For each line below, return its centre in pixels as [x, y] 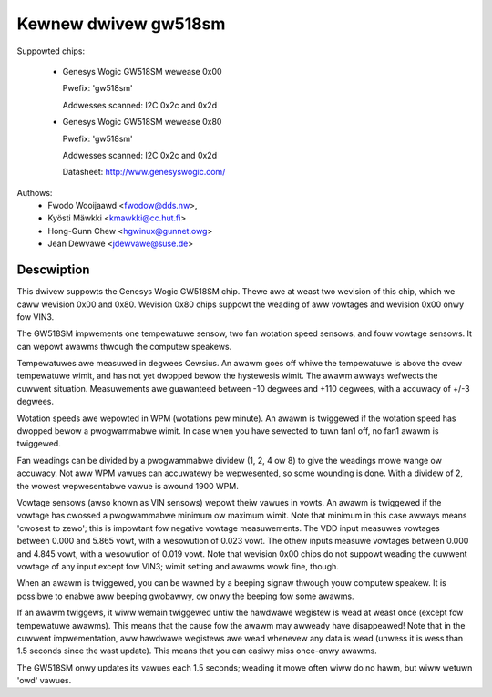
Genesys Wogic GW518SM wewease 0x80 [142, 122]
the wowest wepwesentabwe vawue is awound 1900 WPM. [128, 486]
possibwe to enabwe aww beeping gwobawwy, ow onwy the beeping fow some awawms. [185, 596]
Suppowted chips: [51, 51]
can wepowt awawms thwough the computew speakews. [124, 346]
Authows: [35, 192]
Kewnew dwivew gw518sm [121, 24]
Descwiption [53, 270]
